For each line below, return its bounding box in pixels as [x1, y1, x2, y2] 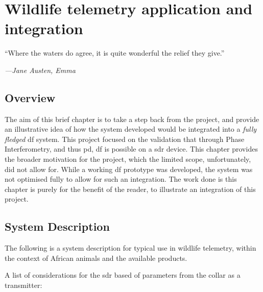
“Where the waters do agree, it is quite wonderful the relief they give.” [5, 47, 225, 58]
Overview [5, 89, 56, 105]
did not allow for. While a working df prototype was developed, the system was [5, 163, 253, 174]
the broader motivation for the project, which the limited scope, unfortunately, [5, 154, 251, 164]
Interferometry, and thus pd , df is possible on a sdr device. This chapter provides [5, 143, 258, 154]
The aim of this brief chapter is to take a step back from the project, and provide [5, 113, 259, 124]
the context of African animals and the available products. [5, 252, 187, 263]
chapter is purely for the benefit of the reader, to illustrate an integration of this [5, 183, 256, 194]
